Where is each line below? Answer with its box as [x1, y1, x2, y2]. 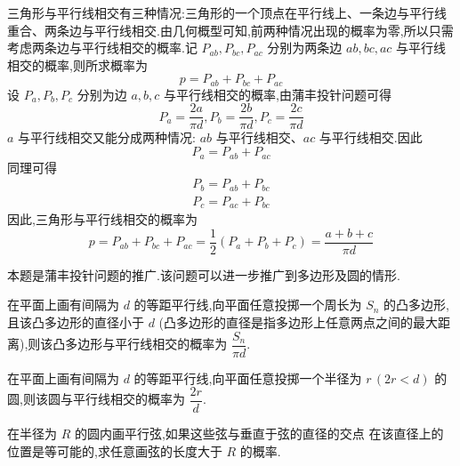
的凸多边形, [383, 295, 449, 314]
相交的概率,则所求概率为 [7, 55, 148, 74]
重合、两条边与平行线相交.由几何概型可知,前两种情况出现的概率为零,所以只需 [7, 20, 454, 39]
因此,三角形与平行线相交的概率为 [7, 210, 198, 229]
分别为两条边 [267, 38, 343, 57]
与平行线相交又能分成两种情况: [18, 128, 196, 147]
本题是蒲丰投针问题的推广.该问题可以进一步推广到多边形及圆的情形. [7, 265, 400, 284]
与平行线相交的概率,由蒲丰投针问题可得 [164, 84, 391, 103]
